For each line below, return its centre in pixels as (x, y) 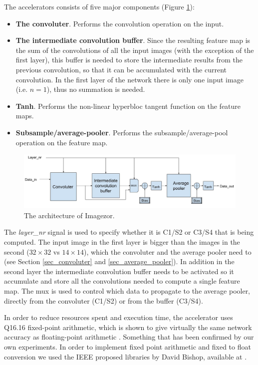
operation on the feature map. (62, 142)
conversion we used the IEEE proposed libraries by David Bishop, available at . (126, 356)
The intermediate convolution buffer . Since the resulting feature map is (133, 40)
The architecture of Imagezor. (69, 215)
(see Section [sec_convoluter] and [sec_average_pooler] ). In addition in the (119, 261)
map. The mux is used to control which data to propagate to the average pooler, (127, 290)
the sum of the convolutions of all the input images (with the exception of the (135, 50)
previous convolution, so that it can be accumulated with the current (121, 69)
